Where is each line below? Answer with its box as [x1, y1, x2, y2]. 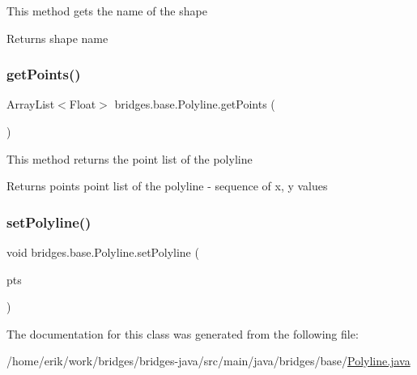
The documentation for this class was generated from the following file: [6, 325, 359, 342]
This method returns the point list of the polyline [6, 150, 253, 167]
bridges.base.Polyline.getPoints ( [114, 96, 275, 113]
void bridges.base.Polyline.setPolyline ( [6, 244, 199, 260]
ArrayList [6, 96, 55, 113]
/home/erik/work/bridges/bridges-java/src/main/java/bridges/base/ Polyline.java [6, 352, 411, 369]
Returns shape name [6, 29, 109, 46]
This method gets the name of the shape [6, 2, 207, 19]
